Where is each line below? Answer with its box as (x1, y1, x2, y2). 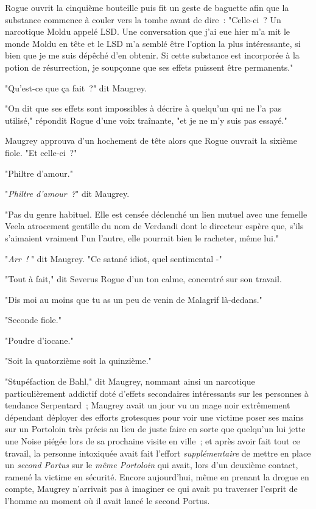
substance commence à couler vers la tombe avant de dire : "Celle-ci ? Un (5, 13, 281, 26)
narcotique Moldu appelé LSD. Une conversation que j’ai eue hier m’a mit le (5, 25, 290, 38)
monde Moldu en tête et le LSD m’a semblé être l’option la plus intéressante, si (5, 37, 301, 49)
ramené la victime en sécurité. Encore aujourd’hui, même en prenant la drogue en (5, 470, 309, 483)
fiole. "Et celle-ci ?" (5, 146, 77, 158)
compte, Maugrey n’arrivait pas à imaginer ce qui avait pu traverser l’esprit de (5, 482, 298, 495)
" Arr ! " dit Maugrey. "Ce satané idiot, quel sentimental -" (5, 252, 222, 265)
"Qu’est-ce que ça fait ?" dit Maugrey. (5, 81, 147, 94)
